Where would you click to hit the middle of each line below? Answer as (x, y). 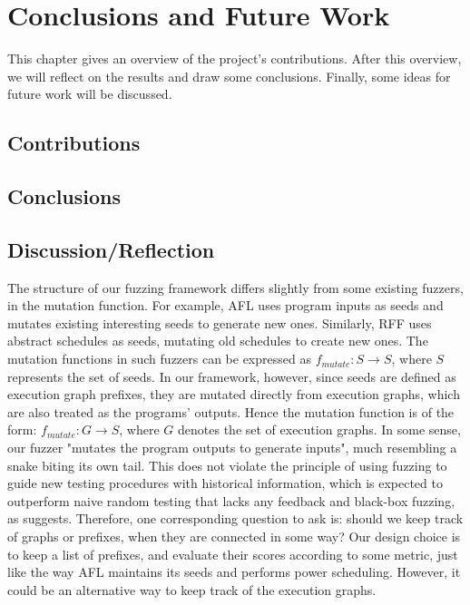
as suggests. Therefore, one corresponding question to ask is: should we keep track (235, 518)
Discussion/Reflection (111, 249)
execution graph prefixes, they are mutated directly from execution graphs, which (234, 394)
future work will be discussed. (90, 94)
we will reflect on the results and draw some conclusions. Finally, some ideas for (229, 76)
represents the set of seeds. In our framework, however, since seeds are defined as (232, 376)
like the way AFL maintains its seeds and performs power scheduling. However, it (234, 572)
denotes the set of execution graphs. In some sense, (319, 429)
